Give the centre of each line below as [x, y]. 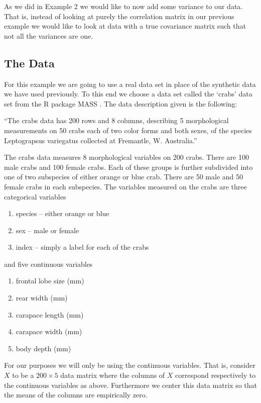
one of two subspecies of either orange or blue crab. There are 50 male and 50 [124, 177]
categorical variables [35, 196]
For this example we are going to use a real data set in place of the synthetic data [130, 84]
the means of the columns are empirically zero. [76, 395]
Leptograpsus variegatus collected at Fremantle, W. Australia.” [101, 140]
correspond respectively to [216, 375]
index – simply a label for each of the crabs [82, 247]
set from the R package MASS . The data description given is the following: [121, 103]
